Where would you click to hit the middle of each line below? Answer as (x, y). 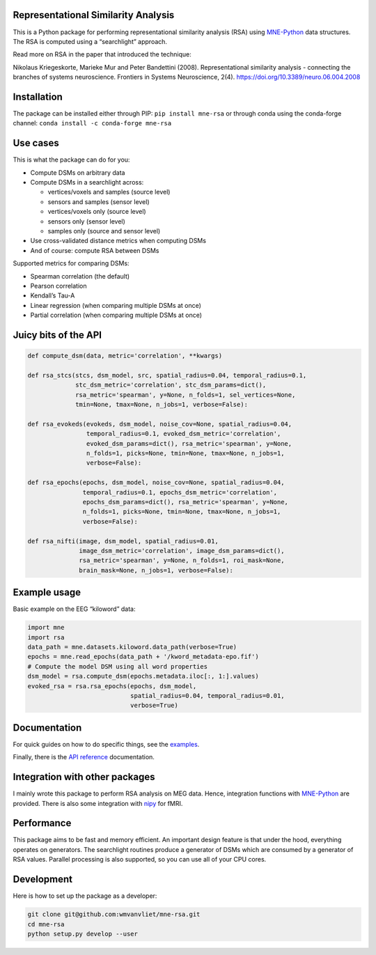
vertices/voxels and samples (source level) (109, 192)
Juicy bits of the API (57, 335)
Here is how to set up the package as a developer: (85, 896)
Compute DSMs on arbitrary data (78, 172)
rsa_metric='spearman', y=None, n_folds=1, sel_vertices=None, (186, 395)
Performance (42, 823)
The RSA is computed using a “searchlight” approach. (90, 41)
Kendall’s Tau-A (53, 295)
